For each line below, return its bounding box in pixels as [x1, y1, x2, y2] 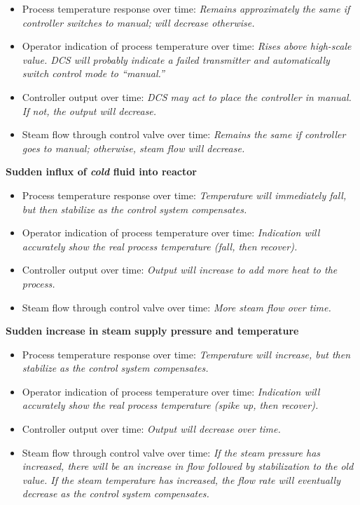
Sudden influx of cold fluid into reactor [6, 164, 197, 179]
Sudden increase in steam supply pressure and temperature [6, 323, 299, 338]
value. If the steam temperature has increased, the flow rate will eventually [22, 472, 340, 487]
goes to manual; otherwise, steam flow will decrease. [22, 140, 245, 155]
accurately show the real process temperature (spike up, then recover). [22, 398, 319, 412]
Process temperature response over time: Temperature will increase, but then [22, 346, 351, 361]
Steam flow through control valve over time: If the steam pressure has [22, 445, 321, 459]
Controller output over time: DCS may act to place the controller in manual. [22, 89, 352, 104]
